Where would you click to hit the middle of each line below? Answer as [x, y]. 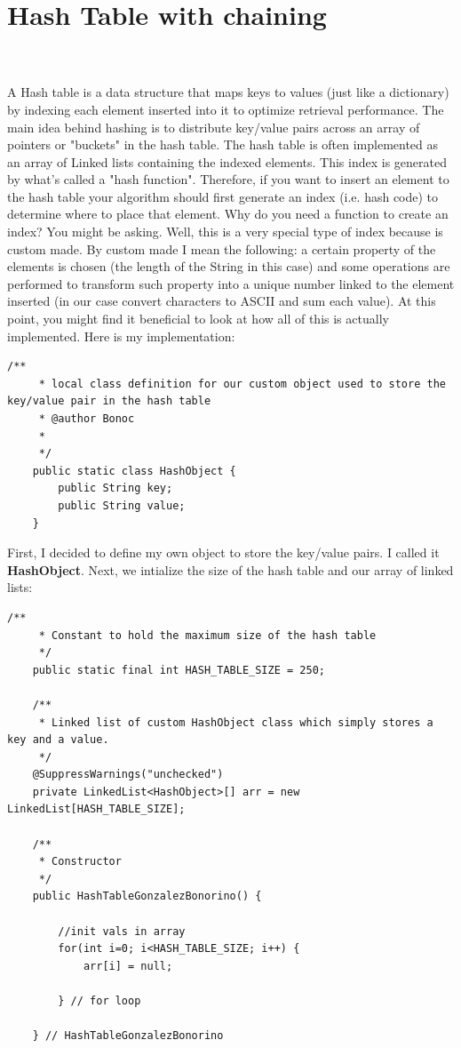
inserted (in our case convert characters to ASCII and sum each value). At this [222, 301]
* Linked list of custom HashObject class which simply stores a [236, 722]
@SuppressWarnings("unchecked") [128, 775]
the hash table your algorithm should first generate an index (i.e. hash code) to [223, 196]
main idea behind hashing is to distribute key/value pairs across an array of [214, 127]
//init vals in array [122, 931]
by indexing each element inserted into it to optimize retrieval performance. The [226, 109]
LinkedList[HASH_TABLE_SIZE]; [96, 809]
